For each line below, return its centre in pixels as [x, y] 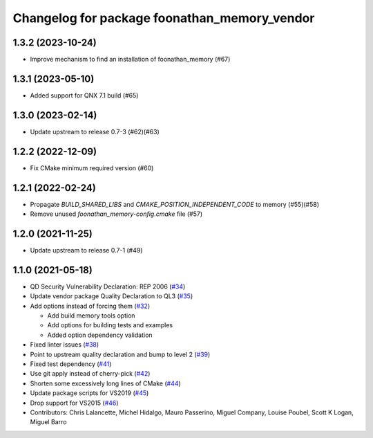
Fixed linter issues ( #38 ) [65, 345]
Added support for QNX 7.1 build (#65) [84, 95]
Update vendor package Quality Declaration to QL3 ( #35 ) [112, 296]
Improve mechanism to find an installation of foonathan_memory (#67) [130, 60]
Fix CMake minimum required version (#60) [92, 168]
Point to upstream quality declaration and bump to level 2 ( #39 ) [120, 354]
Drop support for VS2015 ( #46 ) [74, 403]
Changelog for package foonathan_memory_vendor [164, 18]
